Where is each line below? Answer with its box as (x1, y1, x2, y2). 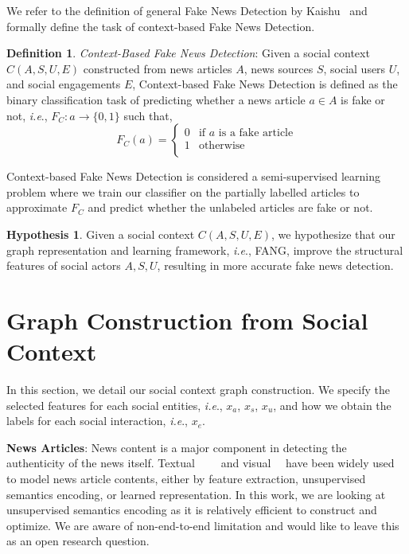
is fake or (341, 91, 385, 107)
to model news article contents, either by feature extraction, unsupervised (6, 470, 366, 486)
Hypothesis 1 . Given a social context (6, 225, 195, 242)
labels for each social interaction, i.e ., (6, 412, 189, 429)
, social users (323, 60, 386, 76)
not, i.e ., (6, 107, 48, 123)
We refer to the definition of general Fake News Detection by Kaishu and (6, 2, 368, 18)
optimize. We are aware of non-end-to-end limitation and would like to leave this (6, 517, 399, 533)
